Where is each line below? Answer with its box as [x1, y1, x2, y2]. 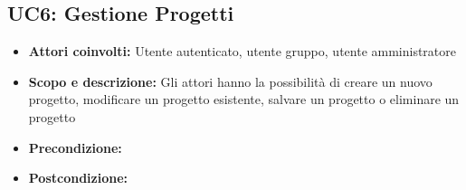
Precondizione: [28, 138, 122, 157]
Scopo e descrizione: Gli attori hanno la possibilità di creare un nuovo [28, 71, 433, 90]
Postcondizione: [28, 168, 128, 187]
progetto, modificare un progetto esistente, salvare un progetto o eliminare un [28, 90, 460, 109]
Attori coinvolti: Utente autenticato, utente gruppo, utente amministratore [28, 42, 457, 61]
